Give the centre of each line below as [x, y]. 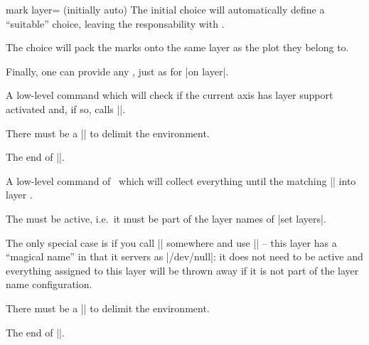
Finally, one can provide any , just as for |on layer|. [117, 71]
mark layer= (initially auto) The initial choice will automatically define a [165, 9]
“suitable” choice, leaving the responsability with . [115, 23]
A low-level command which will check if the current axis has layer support [170, 95]
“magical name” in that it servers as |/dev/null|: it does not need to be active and [184, 256]
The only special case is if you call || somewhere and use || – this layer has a [171, 242]
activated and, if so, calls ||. [66, 108]
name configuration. [49, 284]
